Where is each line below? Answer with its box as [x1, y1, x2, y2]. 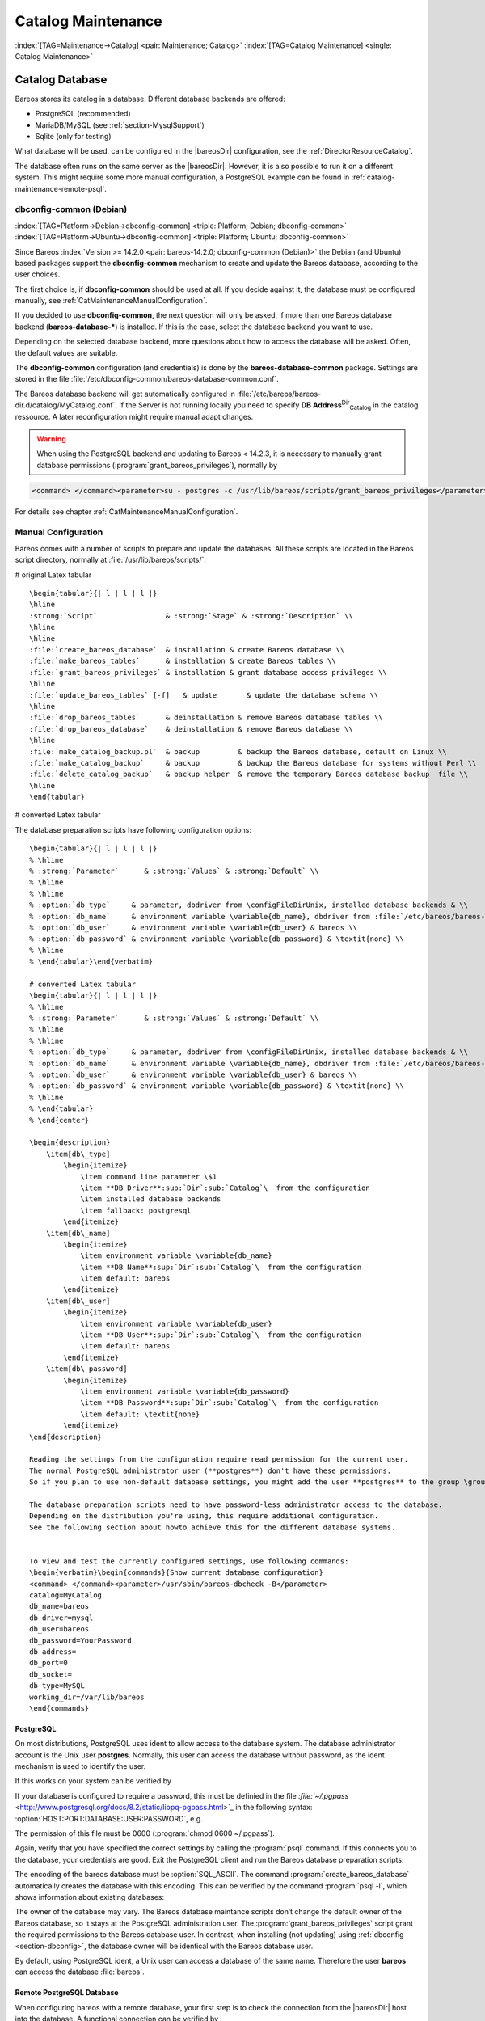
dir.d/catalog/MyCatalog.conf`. [15, 400, 117, 410]
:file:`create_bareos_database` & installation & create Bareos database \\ [29, 645, 345, 654]
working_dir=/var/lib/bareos [29, 1692, 145, 1702]
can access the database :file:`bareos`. [15, 1967, 145, 1977]
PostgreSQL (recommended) [35, 109, 131, 119]
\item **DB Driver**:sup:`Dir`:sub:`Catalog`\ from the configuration [80, 1183, 371, 1192]
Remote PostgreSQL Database [15, 1988, 119, 1998]
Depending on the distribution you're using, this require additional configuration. [29, 1512, 379, 1521]
